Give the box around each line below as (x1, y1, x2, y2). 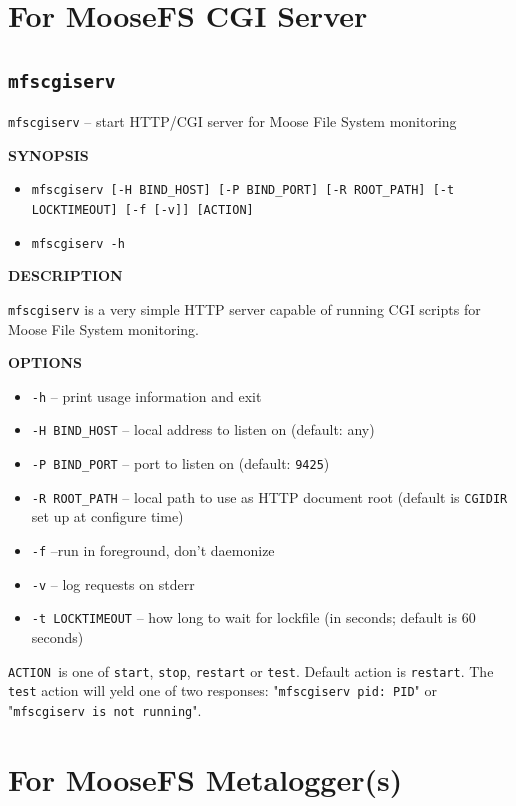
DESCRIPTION (8, 265, 123, 286)
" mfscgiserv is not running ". (8, 699, 202, 720)
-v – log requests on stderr (31, 573, 195, 594)
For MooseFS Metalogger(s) (8, 758, 403, 799)
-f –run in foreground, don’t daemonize (31, 540, 275, 561)
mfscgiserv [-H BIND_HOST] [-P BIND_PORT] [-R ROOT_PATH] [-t (31, 183, 455, 198)
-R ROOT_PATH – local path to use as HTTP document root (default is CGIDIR (31, 486, 508, 507)
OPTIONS (8, 352, 83, 373)
